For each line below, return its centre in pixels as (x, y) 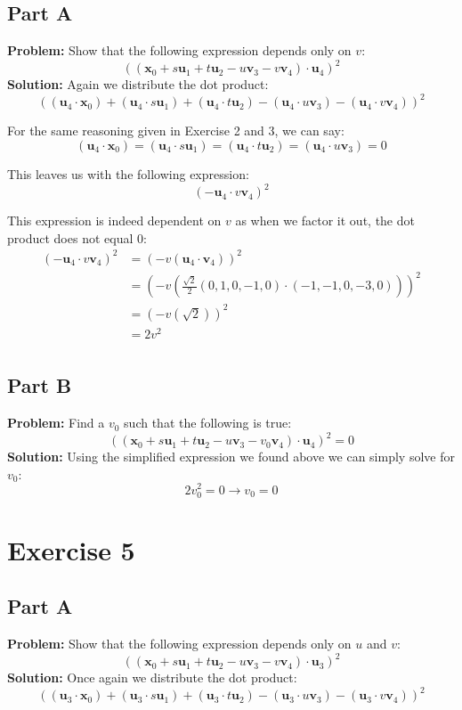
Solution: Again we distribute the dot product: (138, 84)
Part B (40, 385)
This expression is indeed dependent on (114, 220)
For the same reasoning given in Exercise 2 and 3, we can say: (176, 131)
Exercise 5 (71, 549)
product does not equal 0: (77, 237)
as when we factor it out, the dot (325, 220)
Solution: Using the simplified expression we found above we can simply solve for (231, 457)
